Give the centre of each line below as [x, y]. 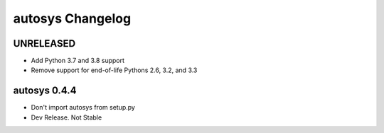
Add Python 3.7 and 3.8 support [78, 61]
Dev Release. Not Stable [66, 117]
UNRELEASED [44, 44]
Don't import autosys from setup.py [83, 108]
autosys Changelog [72, 18]
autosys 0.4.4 [45, 91]
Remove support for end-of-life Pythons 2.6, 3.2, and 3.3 [114, 70]
